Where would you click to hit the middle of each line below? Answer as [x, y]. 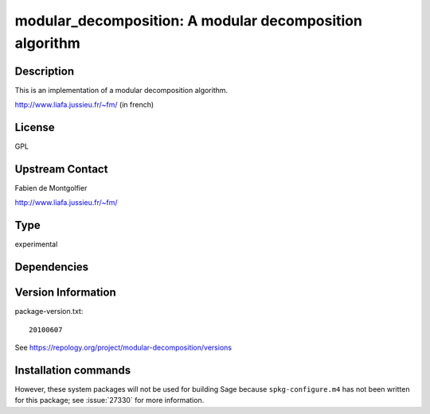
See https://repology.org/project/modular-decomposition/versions [123, 348]
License [35, 128]
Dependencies [52, 267]
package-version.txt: [49, 311]
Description [45, 71]
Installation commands [73, 370]
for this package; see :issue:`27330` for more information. [109, 400]
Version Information [65, 293]
